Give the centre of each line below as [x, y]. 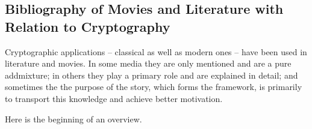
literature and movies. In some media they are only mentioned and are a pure [148, 63]
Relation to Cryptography [88, 26]
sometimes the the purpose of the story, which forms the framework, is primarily [154, 87]
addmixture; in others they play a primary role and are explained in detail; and [151, 75]
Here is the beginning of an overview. [73, 118]
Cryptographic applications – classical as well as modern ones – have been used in [156, 51]
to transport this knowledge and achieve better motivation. [114, 98]
